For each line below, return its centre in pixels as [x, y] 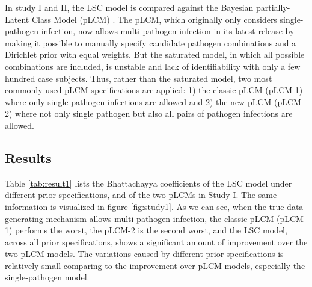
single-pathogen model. [47, 277]
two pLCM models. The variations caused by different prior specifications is [144, 254]
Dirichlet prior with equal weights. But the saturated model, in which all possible [155, 54]
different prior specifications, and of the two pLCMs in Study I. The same [141, 195]
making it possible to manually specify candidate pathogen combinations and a [151, 42]
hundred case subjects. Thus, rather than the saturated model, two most [139, 78]
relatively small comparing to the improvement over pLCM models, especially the [155, 265]
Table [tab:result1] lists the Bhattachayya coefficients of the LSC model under [148, 183]
